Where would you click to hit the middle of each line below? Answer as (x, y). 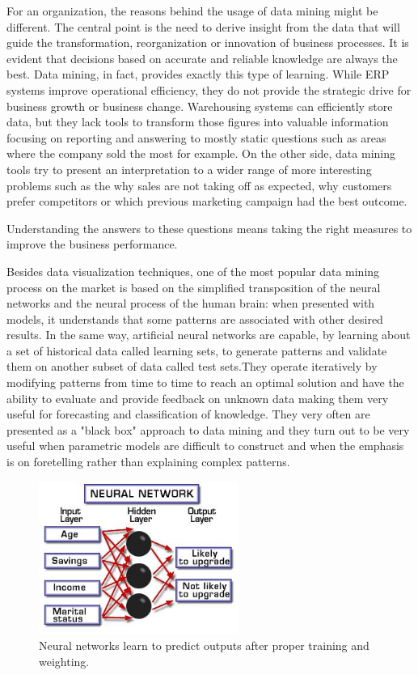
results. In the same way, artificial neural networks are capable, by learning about (209, 335)
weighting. (64, 661)
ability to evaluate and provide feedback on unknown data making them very (198, 398)
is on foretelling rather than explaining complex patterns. (148, 462)
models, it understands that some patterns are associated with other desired (195, 318)
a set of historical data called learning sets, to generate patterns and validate (197, 350)
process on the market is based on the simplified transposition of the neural (194, 287)
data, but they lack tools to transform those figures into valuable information (198, 122)
